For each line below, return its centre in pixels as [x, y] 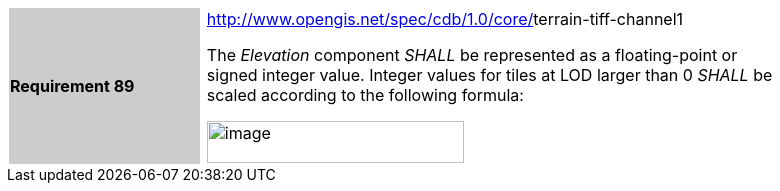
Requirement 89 [72, 86]
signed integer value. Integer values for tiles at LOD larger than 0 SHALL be [489, 75]
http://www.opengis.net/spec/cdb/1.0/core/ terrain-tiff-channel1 [445, 19]
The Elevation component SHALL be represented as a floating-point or [472, 55]
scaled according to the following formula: [365, 95]
